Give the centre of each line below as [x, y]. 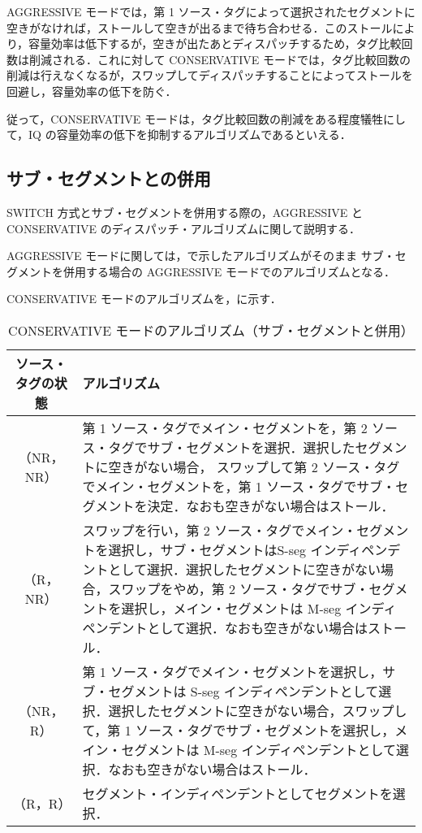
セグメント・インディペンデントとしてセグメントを [237, 793]
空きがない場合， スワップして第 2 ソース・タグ [254, 466]
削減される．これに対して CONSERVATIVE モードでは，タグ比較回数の [220, 59]
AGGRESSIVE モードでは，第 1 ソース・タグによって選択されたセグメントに [211, 11]
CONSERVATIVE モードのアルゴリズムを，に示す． [144, 299]
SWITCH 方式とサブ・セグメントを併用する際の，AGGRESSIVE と [185, 212]
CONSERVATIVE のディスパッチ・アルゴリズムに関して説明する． [183, 228]
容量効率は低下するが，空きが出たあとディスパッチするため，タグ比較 [215, 43]
